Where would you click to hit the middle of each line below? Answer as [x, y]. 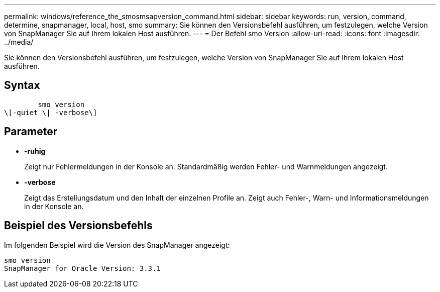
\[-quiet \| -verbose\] [51, 112]
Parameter [31, 132]
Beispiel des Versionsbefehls [78, 226]
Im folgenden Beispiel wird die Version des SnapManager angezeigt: [117, 245]
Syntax [22, 85]
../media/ [19, 42]
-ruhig [35, 151]
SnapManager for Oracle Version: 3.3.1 [82, 268]
